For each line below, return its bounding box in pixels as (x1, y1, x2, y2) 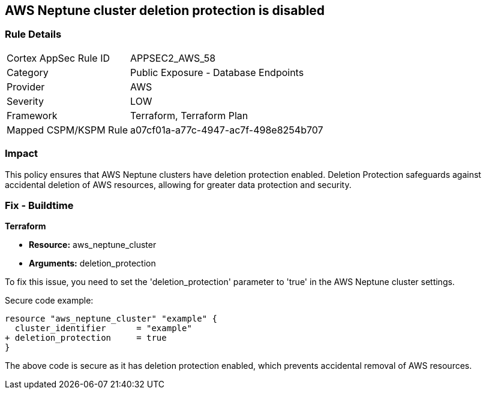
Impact (5, 147, 38, 160)
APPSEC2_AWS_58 (130, 51, 216, 64)
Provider (7, 80, 45, 93)
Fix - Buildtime (5, 199, 74, 211)
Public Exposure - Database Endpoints (130, 66, 304, 78)
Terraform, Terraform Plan (130, 109, 248, 122)
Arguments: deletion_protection (29, 258, 156, 269)
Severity (7, 95, 44, 107)
